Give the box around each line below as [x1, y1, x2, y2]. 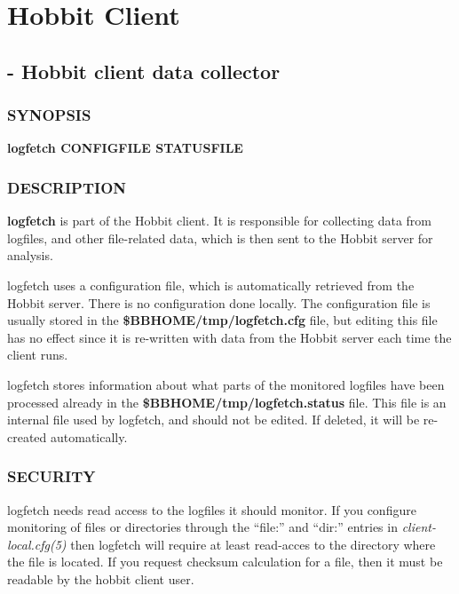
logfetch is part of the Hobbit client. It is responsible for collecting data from [7, 211, 431, 230]
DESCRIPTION [7, 176, 127, 198]
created [7, 427, 47, 446]
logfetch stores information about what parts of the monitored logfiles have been [7, 375, 445, 393]
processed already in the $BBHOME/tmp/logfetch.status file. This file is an [7, 392, 447, 411]
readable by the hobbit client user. [7, 569, 194, 588]
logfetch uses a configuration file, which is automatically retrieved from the [7, 275, 415, 294]
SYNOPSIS [7, 104, 91, 126]
